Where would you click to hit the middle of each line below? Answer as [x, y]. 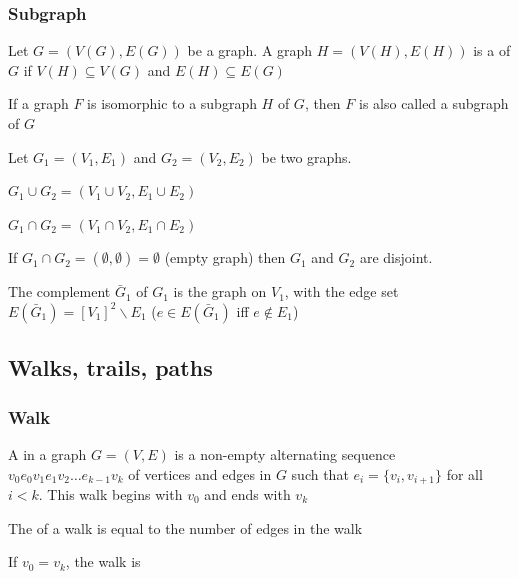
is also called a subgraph [434, 103]
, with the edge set [341, 291]
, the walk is [103, 561]
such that [320, 473]
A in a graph [47, 453]
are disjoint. [396, 257]
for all [464, 473]
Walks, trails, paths [110, 367]
